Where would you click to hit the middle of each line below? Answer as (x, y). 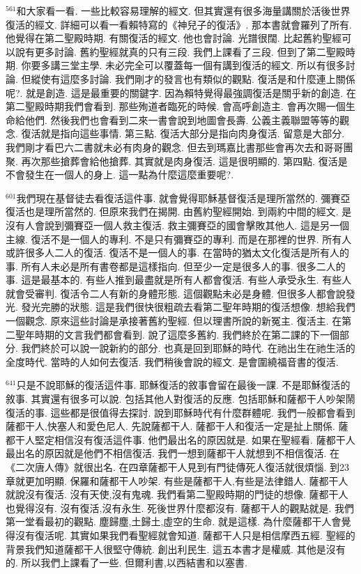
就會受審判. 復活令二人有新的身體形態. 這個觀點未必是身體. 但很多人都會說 (176, 293)
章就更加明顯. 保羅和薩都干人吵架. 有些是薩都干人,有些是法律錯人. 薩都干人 (177, 480)
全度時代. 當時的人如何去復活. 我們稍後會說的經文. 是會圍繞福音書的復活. (172, 361)
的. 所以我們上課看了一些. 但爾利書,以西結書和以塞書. (126, 563)
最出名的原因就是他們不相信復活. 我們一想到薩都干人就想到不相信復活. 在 (173, 453)
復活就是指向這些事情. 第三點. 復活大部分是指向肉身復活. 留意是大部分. (183, 133)
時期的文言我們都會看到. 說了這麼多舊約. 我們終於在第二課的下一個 (187, 334)
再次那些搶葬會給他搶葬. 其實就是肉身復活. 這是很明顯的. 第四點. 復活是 (184, 161)
